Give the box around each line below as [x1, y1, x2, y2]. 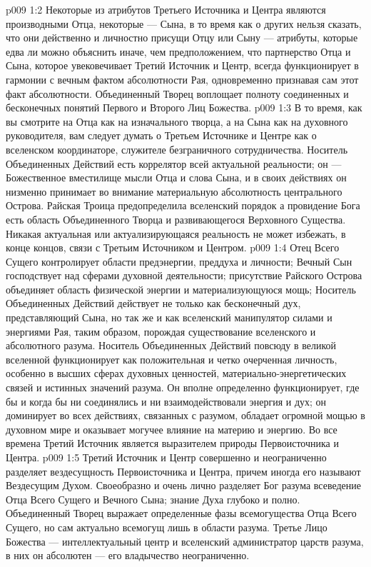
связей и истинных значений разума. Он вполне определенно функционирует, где [6, 380, 360, 395]
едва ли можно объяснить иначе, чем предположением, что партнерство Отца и [6, 44, 351, 59]
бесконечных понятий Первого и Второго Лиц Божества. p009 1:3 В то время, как [6, 100, 362, 115]
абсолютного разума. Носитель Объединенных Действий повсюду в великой [6, 338, 337, 353]
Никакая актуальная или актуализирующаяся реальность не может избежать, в [6, 226, 346, 241]
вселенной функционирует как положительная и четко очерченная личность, [6, 351, 337, 366]
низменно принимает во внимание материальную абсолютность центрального [6, 184, 342, 199]
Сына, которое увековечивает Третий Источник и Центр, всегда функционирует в [6, 58, 359, 73]
